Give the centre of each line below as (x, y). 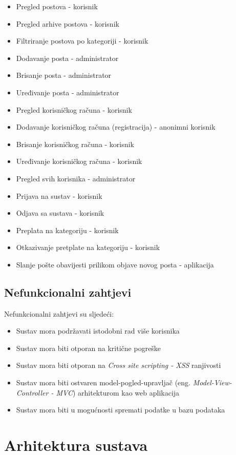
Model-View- (212, 382)
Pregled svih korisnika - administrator (76, 178)
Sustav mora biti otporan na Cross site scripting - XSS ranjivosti (119, 365)
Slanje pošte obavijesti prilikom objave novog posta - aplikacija (115, 264)
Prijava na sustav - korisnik (59, 195)
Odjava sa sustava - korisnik (60, 213)
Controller (32, 392)
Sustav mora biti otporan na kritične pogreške (89, 348)
